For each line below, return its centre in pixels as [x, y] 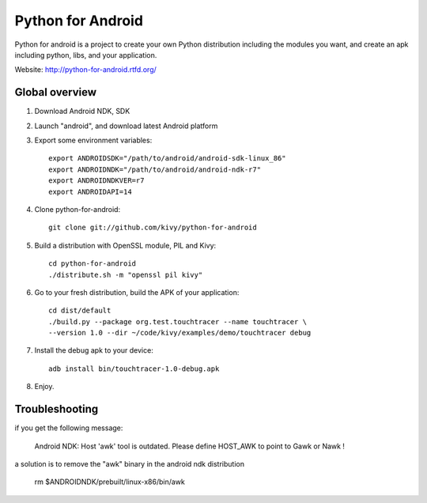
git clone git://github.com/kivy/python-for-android [153, 228]
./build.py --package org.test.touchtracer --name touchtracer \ [178, 321]
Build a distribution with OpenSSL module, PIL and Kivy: [125, 245]
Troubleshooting [57, 409]
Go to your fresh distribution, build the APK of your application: [137, 292]
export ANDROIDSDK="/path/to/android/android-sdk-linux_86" [167, 159]
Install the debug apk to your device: [94, 350]
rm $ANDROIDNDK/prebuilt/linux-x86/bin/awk [110, 482]
